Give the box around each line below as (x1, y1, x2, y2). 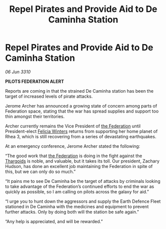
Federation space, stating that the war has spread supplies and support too (5, 108, 159, 114)
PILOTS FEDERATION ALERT (5, 78, 64, 84)
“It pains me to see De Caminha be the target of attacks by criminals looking (5, 178, 161, 184)
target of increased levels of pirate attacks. (5, 93, 93, 99)
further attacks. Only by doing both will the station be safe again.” (5, 209, 139, 215)
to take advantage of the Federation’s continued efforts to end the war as (5, 183, 155, 189)
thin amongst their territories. (5, 113, 65, 119)
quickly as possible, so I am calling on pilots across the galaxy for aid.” (5, 188, 149, 194)
